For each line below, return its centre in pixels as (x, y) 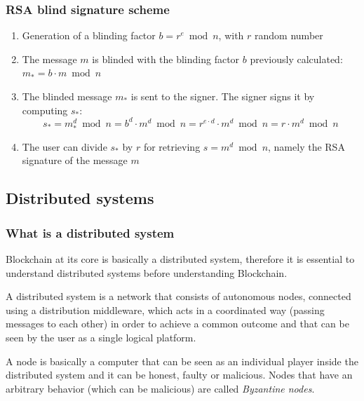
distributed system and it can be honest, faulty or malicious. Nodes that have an (179, 375)
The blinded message (67, 96)
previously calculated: (296, 59)
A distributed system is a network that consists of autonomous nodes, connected (178, 296)
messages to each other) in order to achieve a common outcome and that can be (177, 324)
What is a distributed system (90, 232)
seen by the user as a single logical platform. (101, 337)
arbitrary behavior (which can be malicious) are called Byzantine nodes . (160, 388)
